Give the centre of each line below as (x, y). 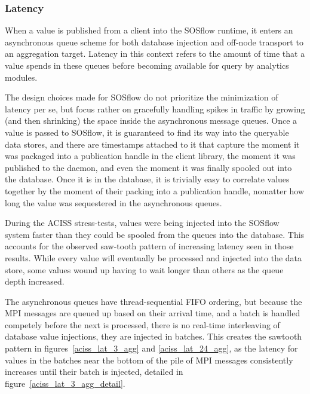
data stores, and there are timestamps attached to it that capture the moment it (152, 144)
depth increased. (35, 281)
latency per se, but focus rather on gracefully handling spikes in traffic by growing (155, 109)
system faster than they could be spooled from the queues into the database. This (155, 234)
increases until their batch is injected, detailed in (94, 372)
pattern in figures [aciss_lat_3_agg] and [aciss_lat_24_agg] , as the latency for (151, 348)
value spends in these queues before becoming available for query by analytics (147, 65)
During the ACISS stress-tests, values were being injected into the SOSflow (142, 223)
